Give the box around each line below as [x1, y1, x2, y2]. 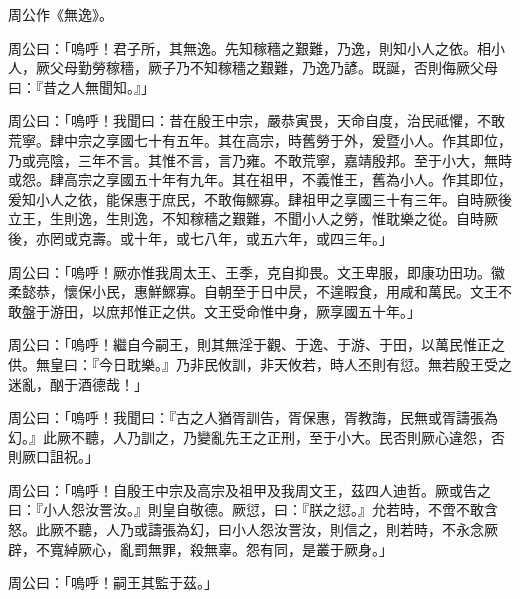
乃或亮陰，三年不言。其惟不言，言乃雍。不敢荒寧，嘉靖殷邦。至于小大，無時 [8, 149, 512, 170]
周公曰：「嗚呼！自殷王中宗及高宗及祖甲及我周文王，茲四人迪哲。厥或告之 [8, 479, 491, 500]
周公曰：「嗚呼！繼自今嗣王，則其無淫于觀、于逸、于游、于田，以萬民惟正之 [8, 334, 505, 355]
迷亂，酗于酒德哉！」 [8, 373, 148, 394]
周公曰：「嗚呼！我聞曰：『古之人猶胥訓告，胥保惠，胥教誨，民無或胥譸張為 [8, 407, 498, 428]
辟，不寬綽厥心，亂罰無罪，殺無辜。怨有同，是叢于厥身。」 [8, 538, 393, 559]
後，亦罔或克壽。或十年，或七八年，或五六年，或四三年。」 [8, 227, 393, 248]
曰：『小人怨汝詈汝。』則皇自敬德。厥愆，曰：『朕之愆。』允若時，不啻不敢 [8, 499, 484, 520]
